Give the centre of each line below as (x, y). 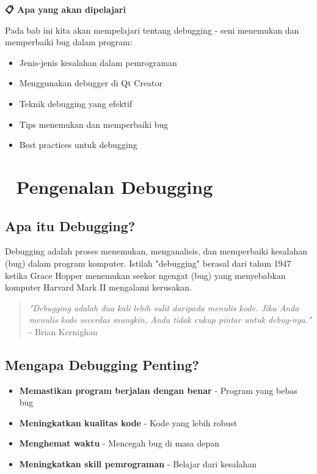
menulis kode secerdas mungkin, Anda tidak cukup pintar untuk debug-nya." (170, 320)
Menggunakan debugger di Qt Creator (91, 83)
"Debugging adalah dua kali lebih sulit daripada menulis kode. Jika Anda (164, 307)
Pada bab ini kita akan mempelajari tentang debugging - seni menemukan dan (152, 30)
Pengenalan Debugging (115, 186)
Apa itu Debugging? (70, 225)
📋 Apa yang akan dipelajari (65, 9)
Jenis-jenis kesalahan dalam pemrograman (98, 62)
